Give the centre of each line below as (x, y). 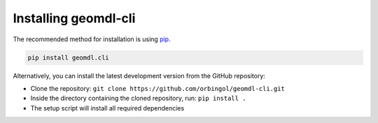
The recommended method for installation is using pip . (92, 39)
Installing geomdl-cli (74, 18)
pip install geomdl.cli (69, 57)
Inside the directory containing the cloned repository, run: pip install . (138, 99)
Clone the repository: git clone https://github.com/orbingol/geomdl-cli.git (157, 88)
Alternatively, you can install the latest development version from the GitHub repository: (139, 75)
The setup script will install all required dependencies (107, 108)
